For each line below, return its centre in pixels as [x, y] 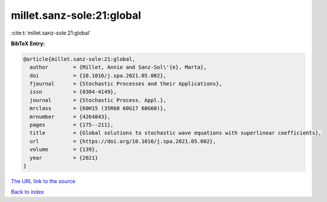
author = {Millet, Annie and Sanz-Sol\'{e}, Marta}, [118, 67]
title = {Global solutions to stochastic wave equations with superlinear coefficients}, [176, 133]
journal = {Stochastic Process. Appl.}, [98, 100]
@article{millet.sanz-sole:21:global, [79, 59]
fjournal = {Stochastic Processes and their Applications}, [126, 84]
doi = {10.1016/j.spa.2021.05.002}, [98, 75]
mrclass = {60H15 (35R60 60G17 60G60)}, [98, 108]
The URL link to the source [43, 181]
